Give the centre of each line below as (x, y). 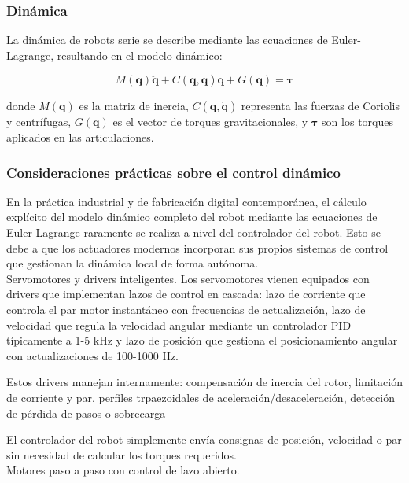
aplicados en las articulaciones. (80, 137)
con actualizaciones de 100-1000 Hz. (92, 355)
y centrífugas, (39, 122)
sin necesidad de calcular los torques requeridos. (122, 454)
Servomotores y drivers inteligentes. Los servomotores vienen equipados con (188, 278)
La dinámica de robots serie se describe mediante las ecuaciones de (167, 40)
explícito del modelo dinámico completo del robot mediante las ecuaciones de (192, 217)
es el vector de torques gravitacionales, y (210, 122)
